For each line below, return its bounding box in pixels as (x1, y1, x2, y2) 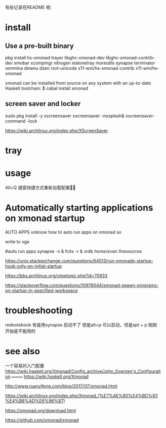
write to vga (5, 238, 30, 244)
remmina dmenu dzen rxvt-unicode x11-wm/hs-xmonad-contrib (5, 65, 135, 71)
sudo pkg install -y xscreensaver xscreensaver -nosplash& (5, 113, 124, 119)
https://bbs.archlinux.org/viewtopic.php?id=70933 (5, 273, 108, 279)
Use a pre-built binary (5, 42, 74, 50)
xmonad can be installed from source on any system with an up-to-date (5, 80, 151, 86)
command (5, 118, 26, 124)
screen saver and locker (5, 99, 81, 108)
